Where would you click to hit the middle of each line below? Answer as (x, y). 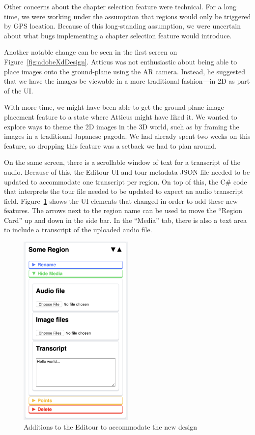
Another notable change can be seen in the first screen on (91, 52)
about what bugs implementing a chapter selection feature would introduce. (118, 35)
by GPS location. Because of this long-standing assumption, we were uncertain (123, 26)
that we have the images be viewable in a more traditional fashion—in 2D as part (127, 81)
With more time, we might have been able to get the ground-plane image (114, 107)
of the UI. (19, 90)
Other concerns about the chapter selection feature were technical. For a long (120, 6)
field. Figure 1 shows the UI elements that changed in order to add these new (121, 201)
